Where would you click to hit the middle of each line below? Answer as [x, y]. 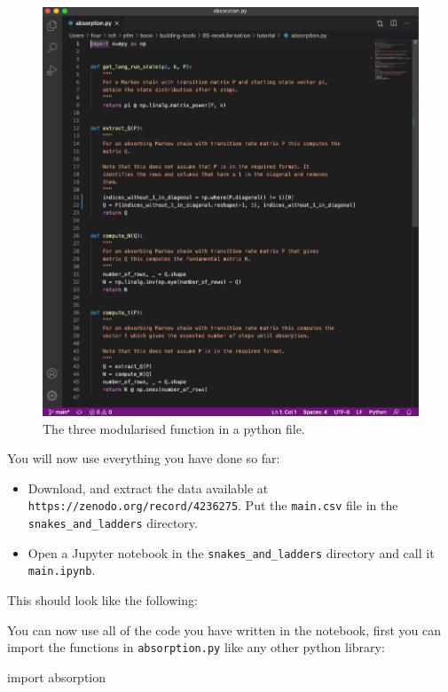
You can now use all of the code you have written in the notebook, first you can [224, 629]
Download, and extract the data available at [148, 488]
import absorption [57, 676]
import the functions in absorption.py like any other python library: [196, 647]
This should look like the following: [102, 600]
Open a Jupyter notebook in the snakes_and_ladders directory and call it [231, 552]
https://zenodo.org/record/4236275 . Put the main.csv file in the [213, 505]
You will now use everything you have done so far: [144, 458]
